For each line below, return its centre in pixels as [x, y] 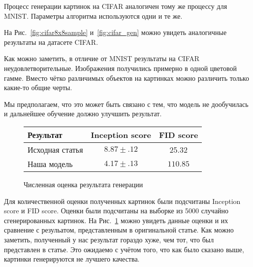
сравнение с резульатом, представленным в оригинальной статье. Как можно [119, 230]
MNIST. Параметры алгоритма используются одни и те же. [93, 16]
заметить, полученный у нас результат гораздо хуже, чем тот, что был [109, 239]
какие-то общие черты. [38, 87]
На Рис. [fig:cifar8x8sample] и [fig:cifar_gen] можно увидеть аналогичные [115, 32]
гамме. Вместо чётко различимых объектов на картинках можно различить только [126, 78]
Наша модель [50, 164]
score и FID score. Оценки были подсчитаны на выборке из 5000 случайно [116, 211]
